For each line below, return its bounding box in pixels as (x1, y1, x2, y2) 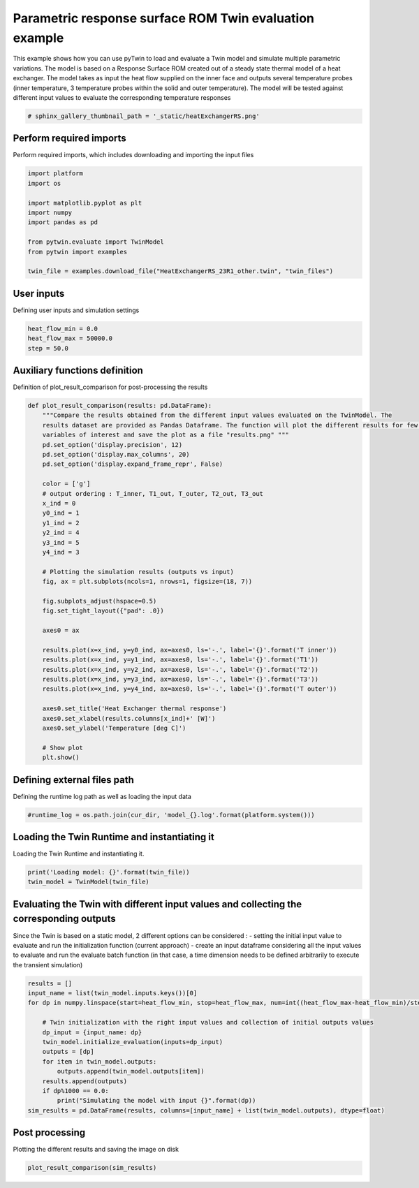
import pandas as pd (27, 219, 98, 226)
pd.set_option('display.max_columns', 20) (42, 450, 190, 458)
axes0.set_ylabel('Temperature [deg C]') (42, 724, 186, 732)
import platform (27, 170, 84, 177)
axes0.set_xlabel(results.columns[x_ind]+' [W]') (42, 714, 216, 722)
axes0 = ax (42, 626, 80, 635)
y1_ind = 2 (42, 519, 80, 527)
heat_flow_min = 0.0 (27, 325, 98, 332)
